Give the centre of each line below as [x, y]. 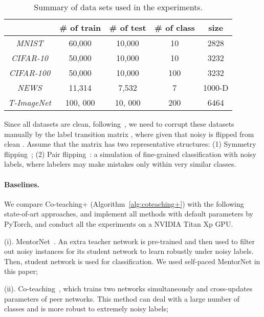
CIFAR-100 [30, 73]
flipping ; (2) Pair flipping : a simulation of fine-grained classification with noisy [130, 154]
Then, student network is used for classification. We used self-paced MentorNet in [132, 261]
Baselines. [22, 184]
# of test [128, 27]
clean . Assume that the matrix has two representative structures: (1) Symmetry [130, 144]
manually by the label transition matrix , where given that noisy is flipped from [129, 134]
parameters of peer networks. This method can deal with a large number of [122, 298]
